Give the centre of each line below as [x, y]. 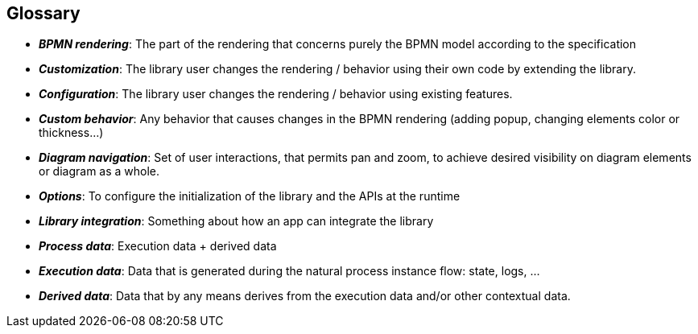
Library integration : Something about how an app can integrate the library [236, 221]
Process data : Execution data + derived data [158, 246]
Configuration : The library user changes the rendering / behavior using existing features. [276, 94]
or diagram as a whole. [99, 171]
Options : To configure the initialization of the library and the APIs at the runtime [250, 196]
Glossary [43, 13]
